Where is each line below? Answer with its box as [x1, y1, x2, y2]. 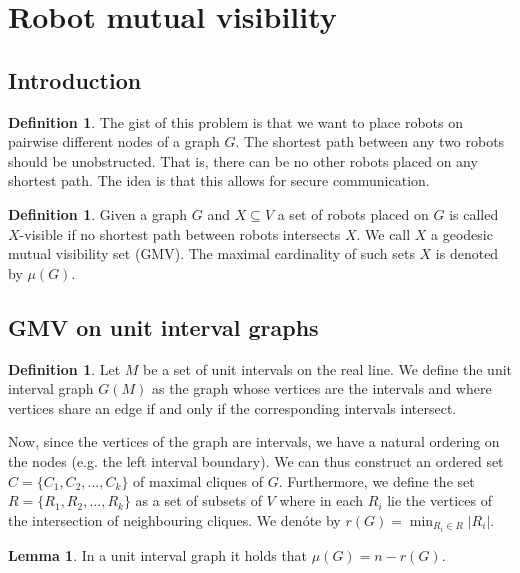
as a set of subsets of [135, 490, 262, 511]
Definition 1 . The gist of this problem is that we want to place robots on [8, 111, 463, 132]
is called [449, 203, 499, 224]
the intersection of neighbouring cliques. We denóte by [8, 509, 341, 530]
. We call [356, 223, 411, 244]
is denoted [435, 243, 499, 264]
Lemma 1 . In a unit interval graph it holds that [8, 544, 308, 565]
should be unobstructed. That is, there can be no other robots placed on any [8, 150, 478, 171]
